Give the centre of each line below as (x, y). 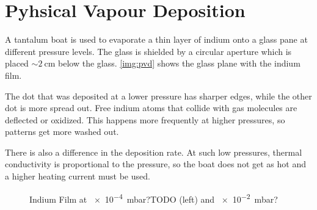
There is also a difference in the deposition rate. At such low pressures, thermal (154, 152)
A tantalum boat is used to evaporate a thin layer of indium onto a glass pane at (156, 39)
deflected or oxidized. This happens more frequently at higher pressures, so (145, 119)
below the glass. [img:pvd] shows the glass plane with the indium (179, 63)
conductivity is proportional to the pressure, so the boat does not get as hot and (155, 164)
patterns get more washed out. (62, 132)
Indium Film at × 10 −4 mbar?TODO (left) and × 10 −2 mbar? (154, 198)
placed (17, 63)
